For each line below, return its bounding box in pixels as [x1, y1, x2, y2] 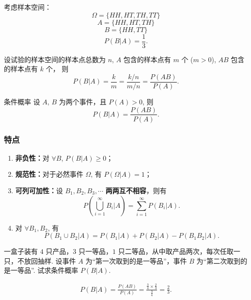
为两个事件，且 [59, 96, 107, 106]
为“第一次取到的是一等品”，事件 [85, 255, 187, 266]
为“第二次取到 [196, 255, 241, 266]
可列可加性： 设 [15, 185, 63, 195]
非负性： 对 [15, 152, 49, 163]
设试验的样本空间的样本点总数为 [4, 54, 106, 64]
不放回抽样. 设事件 [17, 255, 76, 266]
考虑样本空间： [4, 2, 51, 12]
